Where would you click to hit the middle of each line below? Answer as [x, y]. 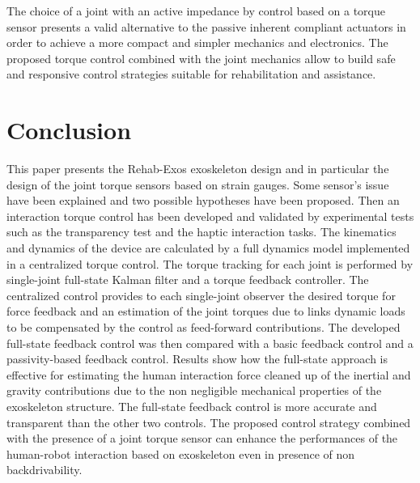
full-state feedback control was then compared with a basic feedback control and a [210, 343]
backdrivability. [45, 470]
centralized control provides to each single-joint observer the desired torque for [201, 295]
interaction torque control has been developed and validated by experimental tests [210, 216]
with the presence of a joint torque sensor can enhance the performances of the [202, 438]
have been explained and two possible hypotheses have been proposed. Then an [203, 200]
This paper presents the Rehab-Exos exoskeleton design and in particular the [198, 169]
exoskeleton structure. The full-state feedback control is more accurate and [192, 406]
